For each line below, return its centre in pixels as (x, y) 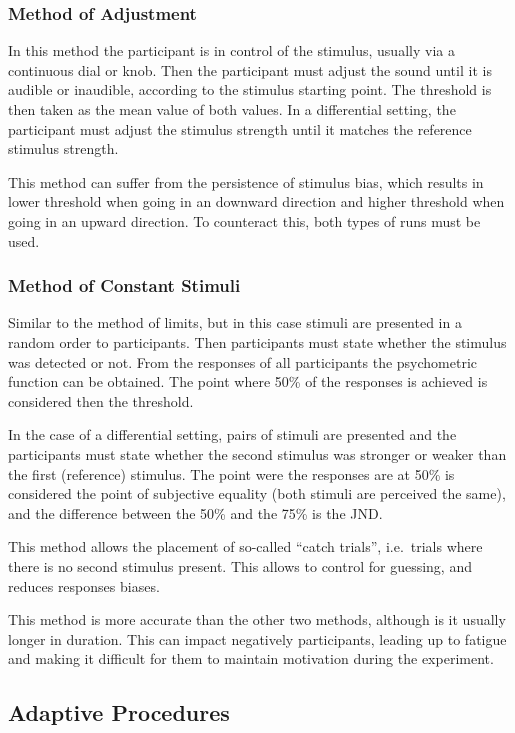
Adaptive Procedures (119, 712)
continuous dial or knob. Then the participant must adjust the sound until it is (250, 69)
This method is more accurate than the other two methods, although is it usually (257, 619)
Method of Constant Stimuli (124, 285)
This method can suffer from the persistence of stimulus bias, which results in (246, 181)
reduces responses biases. (84, 585)
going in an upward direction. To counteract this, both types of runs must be (244, 220)
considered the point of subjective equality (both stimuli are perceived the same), (257, 493)
